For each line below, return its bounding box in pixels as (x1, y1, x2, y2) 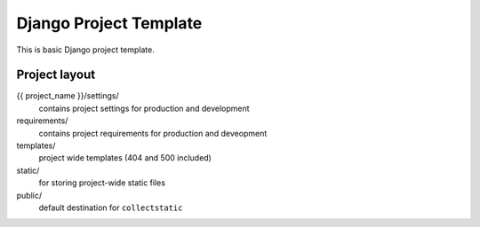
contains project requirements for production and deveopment (38, 128, 268, 138)
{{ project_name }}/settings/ (16, 90, 119, 101)
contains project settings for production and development (38, 103, 250, 113)
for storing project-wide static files (38, 177, 166, 188)
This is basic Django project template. (16, 44, 155, 55)
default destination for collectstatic (38, 202, 183, 213)
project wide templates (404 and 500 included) (38, 153, 212, 163)
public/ (16, 190, 43, 200)
